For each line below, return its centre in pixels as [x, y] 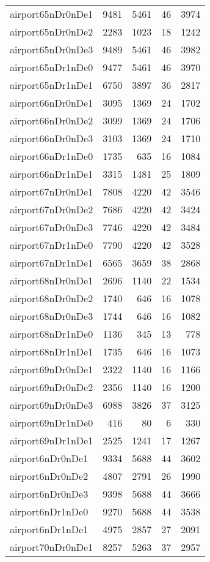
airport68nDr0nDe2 [52, 298]
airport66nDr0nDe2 [52, 120]
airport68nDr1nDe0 [52, 334]
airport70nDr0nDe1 [52, 547]
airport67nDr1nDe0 [52, 245]
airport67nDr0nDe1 [52, 192]
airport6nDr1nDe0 [49, 511]
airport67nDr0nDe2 [52, 209]
